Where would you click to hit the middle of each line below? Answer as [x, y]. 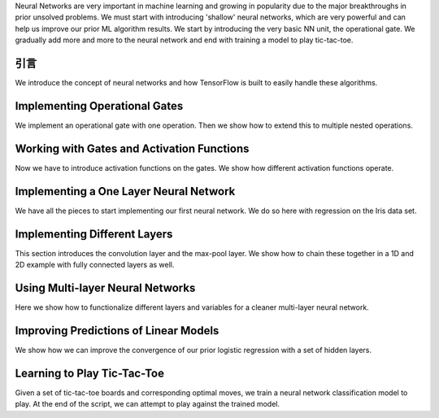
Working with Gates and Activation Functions [132, 148]
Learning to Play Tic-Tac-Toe [89, 373]
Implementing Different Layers [94, 234]
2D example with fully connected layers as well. [95, 265]
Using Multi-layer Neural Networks [105, 287]
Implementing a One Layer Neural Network [125, 191]
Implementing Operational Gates [99, 106]
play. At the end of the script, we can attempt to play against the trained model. [148, 404]
